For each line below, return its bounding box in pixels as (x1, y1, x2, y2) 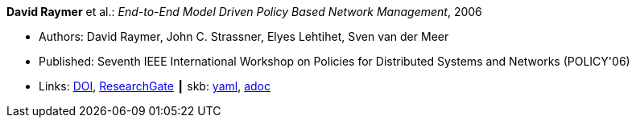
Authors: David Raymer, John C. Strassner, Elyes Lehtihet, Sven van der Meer (39, 30, 449, 43)
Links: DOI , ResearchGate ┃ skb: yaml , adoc (39, 79, 271, 93)
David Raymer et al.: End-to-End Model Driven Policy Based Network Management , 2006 (6, 5, 482, 18)
